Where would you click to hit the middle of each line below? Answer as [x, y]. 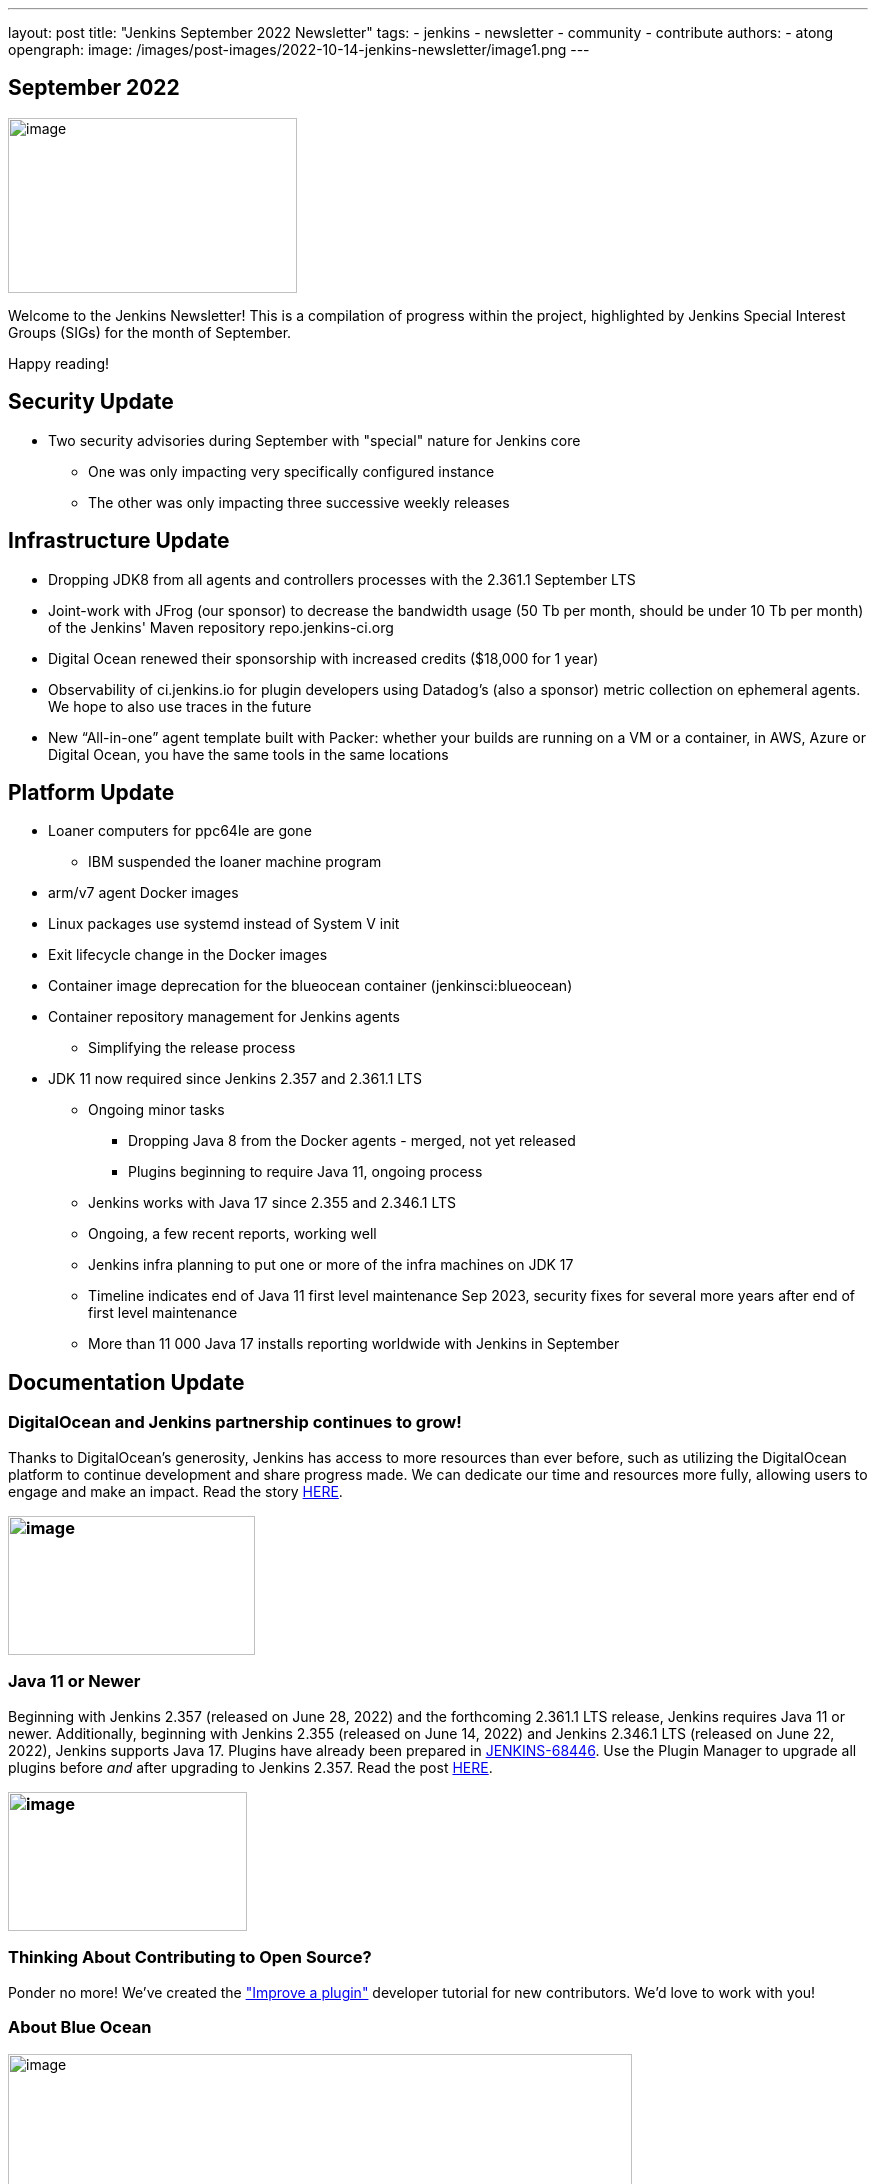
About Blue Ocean [80, 2027]
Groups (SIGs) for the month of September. [150, 332]
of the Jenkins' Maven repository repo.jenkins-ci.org [221, 627]
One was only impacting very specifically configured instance [291, 471]
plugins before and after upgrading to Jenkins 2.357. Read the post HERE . [250, 1767]
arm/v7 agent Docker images [143, 893]
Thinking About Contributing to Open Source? [190, 1957]
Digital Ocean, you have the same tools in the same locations [248, 754]
